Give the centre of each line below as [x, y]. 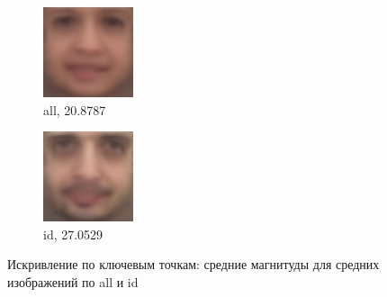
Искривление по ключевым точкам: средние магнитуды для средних [193, 264]
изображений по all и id [73, 281]
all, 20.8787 [75, 109]
